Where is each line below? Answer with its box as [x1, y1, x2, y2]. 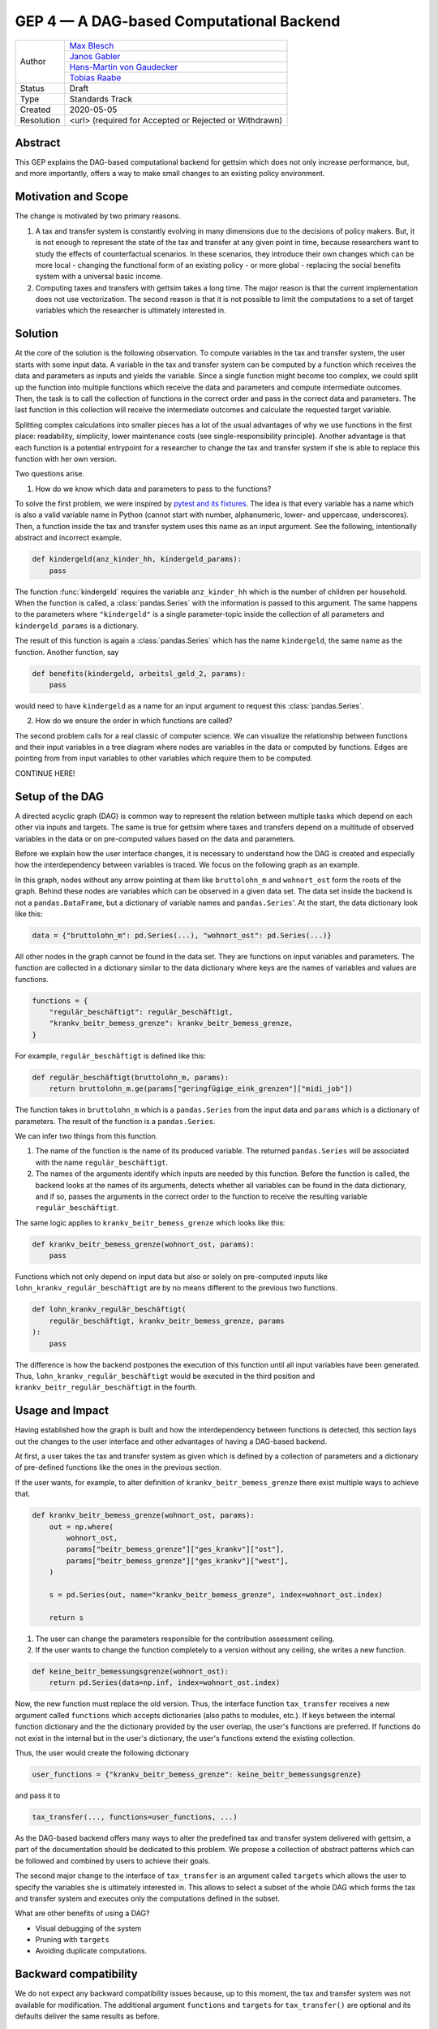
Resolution [19, 114, 61, 126]
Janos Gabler [69, 50, 121, 62]
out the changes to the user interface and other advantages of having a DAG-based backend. [15, 1437, 328, 1446]
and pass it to [15, 1790, 61, 1800]
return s [49, 1613, 84, 1622]
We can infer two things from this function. [15, 1131, 158, 1140]
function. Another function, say [15, 647, 119, 657]
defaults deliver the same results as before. [15, 2011, 160, 2021]
